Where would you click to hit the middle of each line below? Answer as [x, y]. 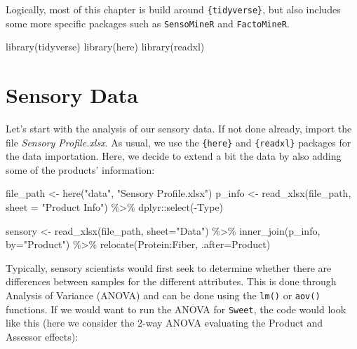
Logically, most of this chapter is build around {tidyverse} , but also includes [173, 9]
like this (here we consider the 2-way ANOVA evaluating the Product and [164, 323]
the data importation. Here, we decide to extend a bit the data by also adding [174, 156]
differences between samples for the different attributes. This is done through [171, 281]
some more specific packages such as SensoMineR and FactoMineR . [148, 23]
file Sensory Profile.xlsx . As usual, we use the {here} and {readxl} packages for [178, 142]
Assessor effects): [42, 336]
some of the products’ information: [80, 169]
